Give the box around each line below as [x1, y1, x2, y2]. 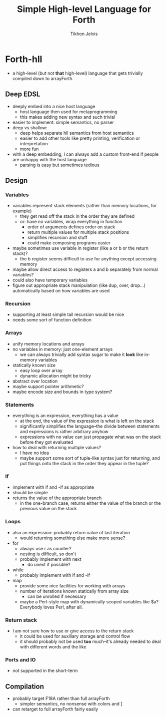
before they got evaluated [19, 439, 73, 445]
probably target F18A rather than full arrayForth [12, 695, 110, 701]
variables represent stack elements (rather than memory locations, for [12, 203, 157, 209]
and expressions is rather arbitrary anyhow [19, 429, 108, 435]
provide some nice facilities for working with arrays [19, 582, 126, 589]
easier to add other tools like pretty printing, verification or [19, 135, 140, 141]
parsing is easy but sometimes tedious [19, 162, 100, 168]
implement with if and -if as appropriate [12, 484, 94, 490]
